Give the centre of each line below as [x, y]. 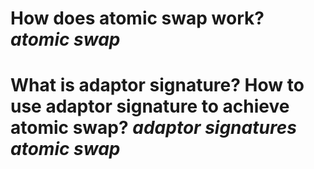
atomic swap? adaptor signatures [153, 128]
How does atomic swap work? [137, 18]
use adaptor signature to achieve [150, 106]
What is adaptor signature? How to [157, 85]
